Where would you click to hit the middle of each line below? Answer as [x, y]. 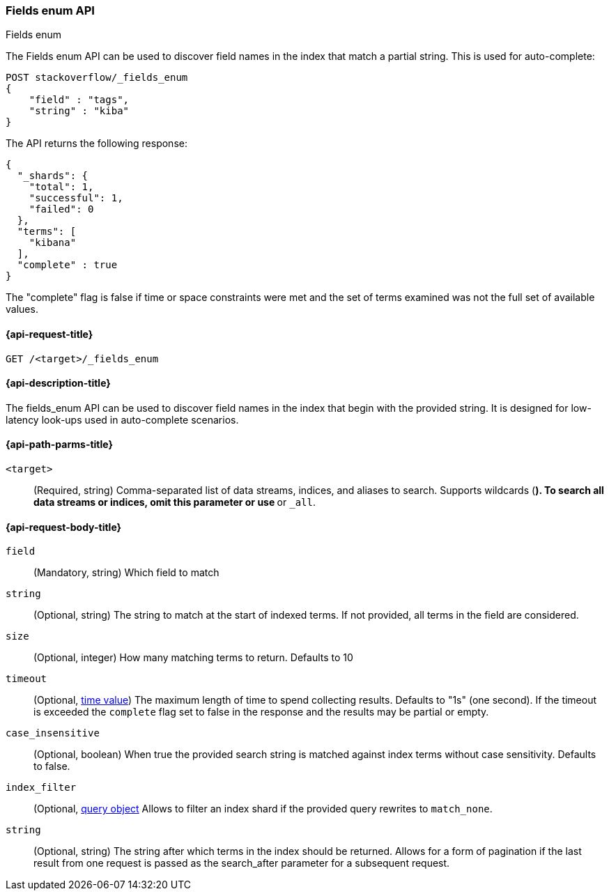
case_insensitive [53, 733]
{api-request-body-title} [64, 527]
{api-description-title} [58, 383]
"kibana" [53, 243]
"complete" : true [67, 265]
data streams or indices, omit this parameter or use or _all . [175, 502]
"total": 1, [61, 187]
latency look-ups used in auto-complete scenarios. [122, 419]
